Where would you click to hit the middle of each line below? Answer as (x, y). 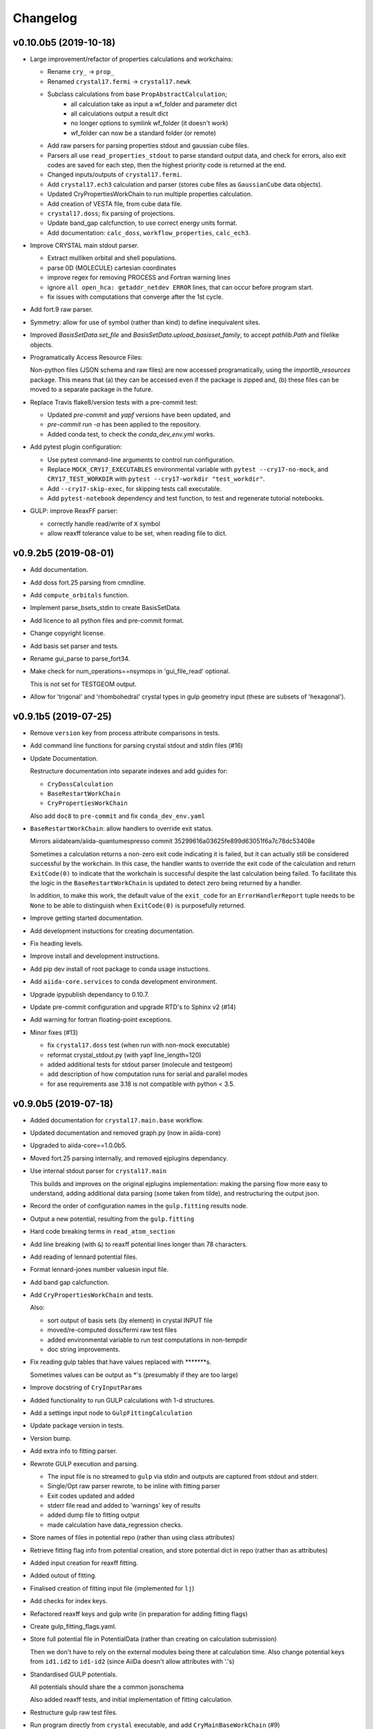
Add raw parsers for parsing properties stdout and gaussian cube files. (148, 146)
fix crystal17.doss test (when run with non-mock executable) (139, 1045)
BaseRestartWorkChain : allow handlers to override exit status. (122, 829)
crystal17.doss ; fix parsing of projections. (111, 213)
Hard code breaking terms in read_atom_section (103, 1232)
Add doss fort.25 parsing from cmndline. (88, 582)
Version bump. (51, 1438)
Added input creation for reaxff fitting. (84, 1563)
